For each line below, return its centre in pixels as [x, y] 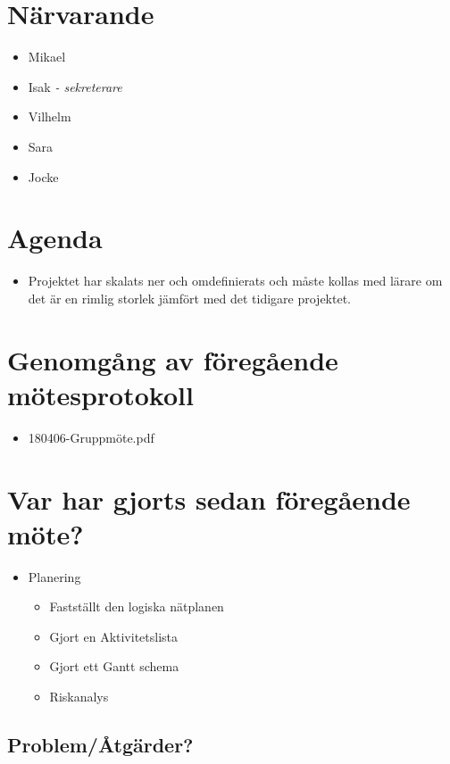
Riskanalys [79, 696]
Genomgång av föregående [173, 359]
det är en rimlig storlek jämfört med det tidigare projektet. [190, 298]
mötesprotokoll [100, 394]
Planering [54, 576]
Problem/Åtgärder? [100, 744]
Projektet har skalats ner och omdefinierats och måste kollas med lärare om [235, 281]
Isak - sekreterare [75, 86]
